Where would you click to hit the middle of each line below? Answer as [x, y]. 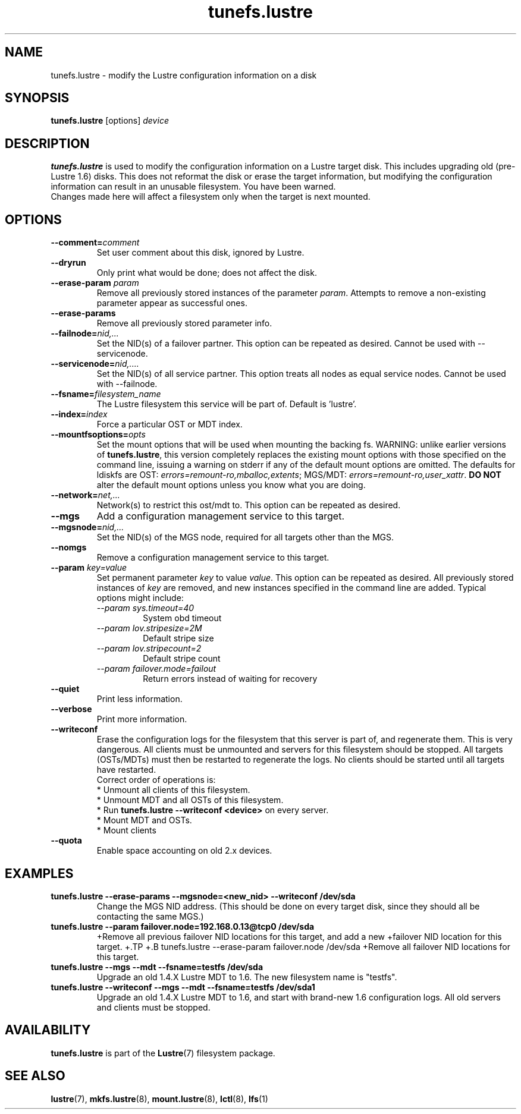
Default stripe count [182, 659]
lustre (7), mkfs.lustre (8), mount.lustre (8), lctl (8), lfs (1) [159, 1099]
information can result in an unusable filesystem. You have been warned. [193, 187]
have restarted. [126, 770]
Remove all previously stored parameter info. [184, 323]
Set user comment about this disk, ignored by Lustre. [200, 253]
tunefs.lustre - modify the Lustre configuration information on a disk [184, 75]
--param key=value [89, 568]
